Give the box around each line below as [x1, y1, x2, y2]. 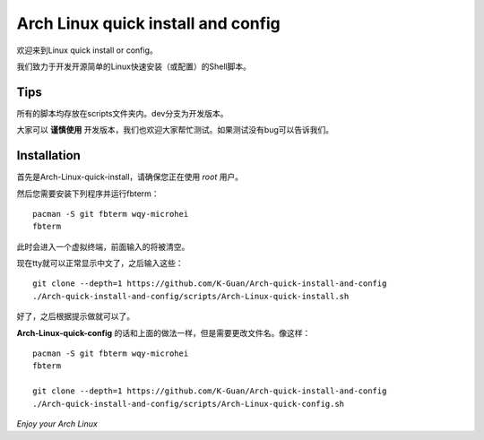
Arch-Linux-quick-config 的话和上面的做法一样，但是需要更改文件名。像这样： [16, 327, 311, 338]
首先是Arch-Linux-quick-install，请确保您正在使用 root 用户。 [16, 171, 244, 183]
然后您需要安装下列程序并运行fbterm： [16, 188, 160, 199]
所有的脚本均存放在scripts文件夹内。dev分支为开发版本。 [16, 108, 229, 118]
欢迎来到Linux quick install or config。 [16, 45, 159, 56]
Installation [16, 148, 81, 163]
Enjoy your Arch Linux [16, 418, 98, 429]
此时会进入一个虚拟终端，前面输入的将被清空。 [16, 241, 190, 252]
